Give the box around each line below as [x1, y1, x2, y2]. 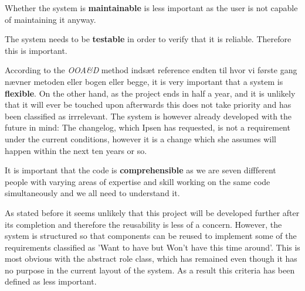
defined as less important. [5, 275, 97, 287]
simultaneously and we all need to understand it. [5, 187, 180, 199]
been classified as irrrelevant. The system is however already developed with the [5, 109, 292, 122]
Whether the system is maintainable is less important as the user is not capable [5, 2, 298, 13]
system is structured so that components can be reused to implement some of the [5, 230, 297, 242]
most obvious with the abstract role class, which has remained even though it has [5, 252, 297, 265]
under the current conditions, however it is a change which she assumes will [5, 132, 276, 145]
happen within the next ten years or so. [5, 144, 147, 156]
